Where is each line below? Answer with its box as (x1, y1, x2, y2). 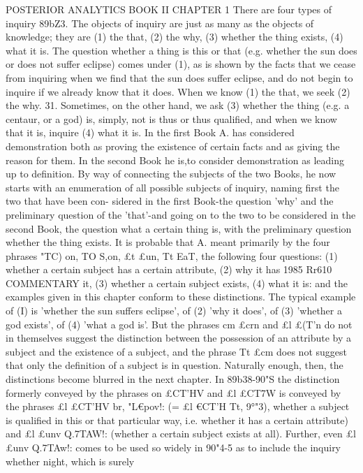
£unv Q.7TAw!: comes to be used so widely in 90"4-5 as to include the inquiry (6, 440, 341, 454)
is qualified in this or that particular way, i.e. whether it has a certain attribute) (6, 412, 348, 427)
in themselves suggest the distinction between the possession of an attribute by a (6, 330, 351, 345)
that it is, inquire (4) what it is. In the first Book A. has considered (6, 125, 295, 140)
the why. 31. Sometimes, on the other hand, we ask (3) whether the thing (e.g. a (6, 98, 350, 112)
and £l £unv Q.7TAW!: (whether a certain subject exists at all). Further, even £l (6, 426, 356, 441)
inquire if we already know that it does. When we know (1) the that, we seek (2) (6, 84, 350, 99)
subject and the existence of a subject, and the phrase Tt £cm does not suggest (6, 344, 347, 358)
